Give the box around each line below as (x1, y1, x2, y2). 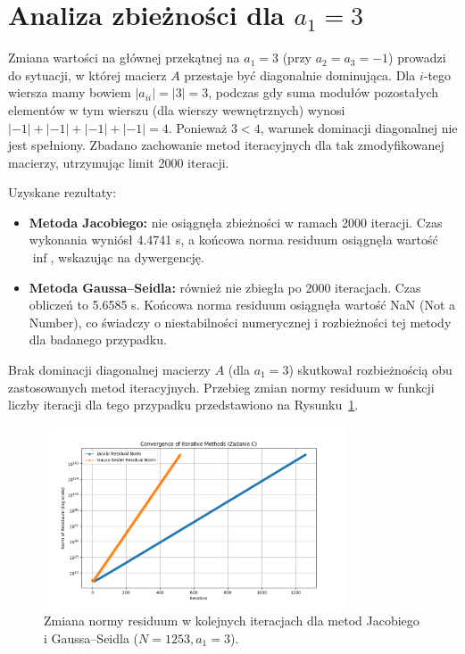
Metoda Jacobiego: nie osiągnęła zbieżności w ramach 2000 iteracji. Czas (29, 212, 443, 231)
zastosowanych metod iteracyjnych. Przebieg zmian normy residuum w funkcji (8, 377, 435, 396)
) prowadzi (388, 48, 446, 67)
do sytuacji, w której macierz (8, 65, 167, 84)
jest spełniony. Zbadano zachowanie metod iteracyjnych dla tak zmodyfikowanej (8, 136, 444, 154)
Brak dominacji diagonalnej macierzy (8, 360, 212, 379)
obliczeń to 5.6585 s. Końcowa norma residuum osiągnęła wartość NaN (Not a (29, 295, 455, 314)
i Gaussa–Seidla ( (44, 628, 139, 647)
